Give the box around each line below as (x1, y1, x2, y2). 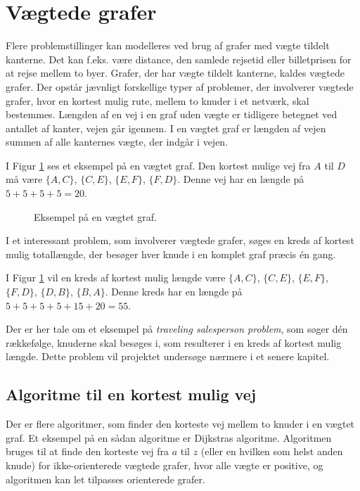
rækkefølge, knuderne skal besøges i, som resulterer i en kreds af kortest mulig (6, 335, 342, 350)
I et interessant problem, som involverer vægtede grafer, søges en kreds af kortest (6, 233, 354, 248)
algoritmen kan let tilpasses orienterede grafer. (6, 471, 205, 486)
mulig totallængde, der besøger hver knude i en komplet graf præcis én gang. (6, 246, 336, 261)
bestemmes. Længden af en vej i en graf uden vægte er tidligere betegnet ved (6, 107, 337, 122)
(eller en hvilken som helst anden (200, 444, 343, 459)
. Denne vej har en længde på (177, 172, 304, 186)
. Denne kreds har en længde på (105, 284, 243, 299)
